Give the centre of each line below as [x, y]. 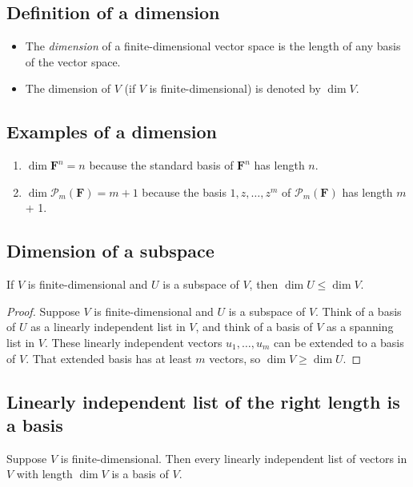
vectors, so [235, 358]
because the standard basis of [161, 165]
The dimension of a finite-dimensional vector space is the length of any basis [213, 46]
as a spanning [360, 327]
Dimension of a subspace [110, 251]
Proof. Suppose [43, 311]
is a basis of [140, 474]
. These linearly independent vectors [133, 342]
